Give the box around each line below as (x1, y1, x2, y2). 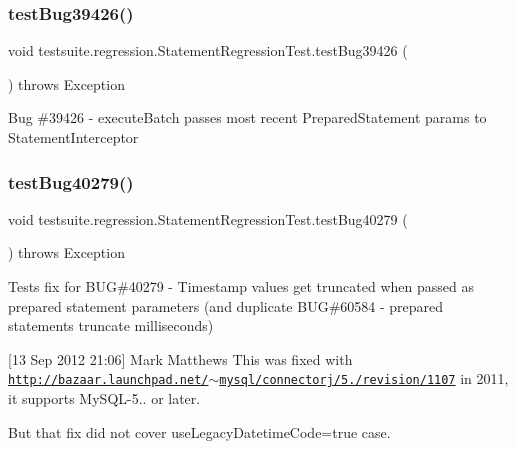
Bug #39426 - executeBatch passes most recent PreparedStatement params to (8, 107, 487, 128)
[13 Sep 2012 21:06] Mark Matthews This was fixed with (8, 348, 353, 369)
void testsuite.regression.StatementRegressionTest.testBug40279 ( (8, 208, 408, 229)
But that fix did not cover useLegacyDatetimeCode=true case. (8, 421, 391, 442)
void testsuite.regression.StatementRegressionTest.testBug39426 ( (8, 40, 408, 61)
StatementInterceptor (8, 127, 139, 147)
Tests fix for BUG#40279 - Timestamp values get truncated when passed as (8, 276, 474, 296)
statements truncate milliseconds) (8, 315, 214, 336)
